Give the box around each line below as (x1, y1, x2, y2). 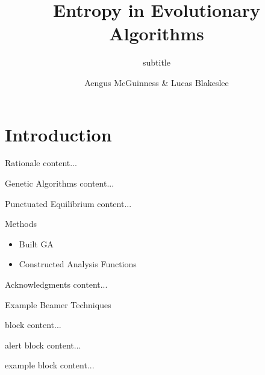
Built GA (19, 237, 54, 250)
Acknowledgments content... (5, 278, 108, 290)
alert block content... (5, 338, 81, 351)
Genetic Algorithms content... (5, 177, 114, 190)
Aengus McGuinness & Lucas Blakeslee (84, 76, 229, 88)
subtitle (143, 56, 170, 69)
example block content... (5, 359, 95, 371)
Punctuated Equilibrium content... (5, 197, 132, 209)
